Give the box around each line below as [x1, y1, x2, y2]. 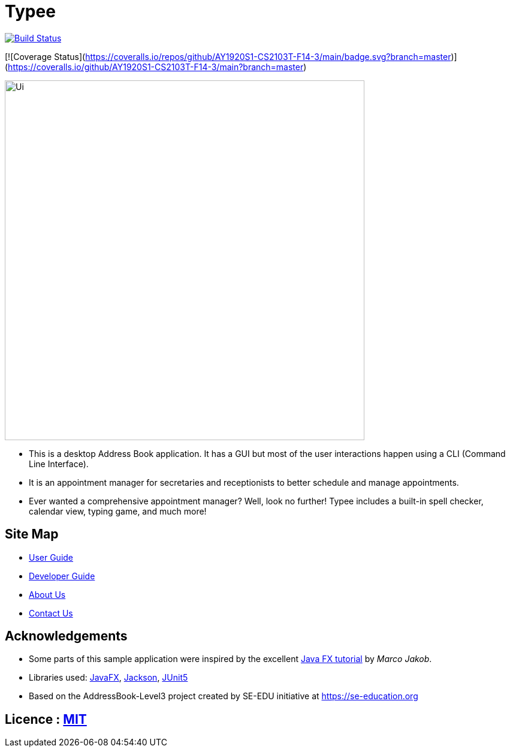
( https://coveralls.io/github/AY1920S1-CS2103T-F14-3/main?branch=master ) [5, 61, 307, 72]
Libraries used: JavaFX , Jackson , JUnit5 [29, 672, 188, 683]
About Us [29, 589, 66, 600]
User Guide [29, 552, 74, 563]
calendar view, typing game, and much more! [29, 506, 207, 516]
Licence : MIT [5, 711, 87, 727]
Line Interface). [29, 458, 89, 469]
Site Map [5, 527, 59, 542]
